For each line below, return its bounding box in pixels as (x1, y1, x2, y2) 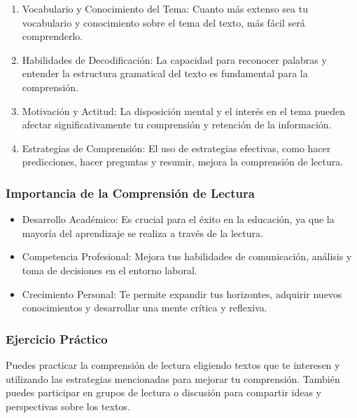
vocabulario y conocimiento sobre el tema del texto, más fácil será (22, 15, 305, 29)
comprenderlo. (22, 29, 83, 43)
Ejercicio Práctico (6, 330, 108, 347)
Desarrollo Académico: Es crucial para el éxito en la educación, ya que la (22, 212, 335, 227)
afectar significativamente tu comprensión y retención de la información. (22, 117, 332, 132)
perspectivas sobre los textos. (6, 398, 130, 413)
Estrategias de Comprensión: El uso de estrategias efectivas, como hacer (22, 140, 331, 155)
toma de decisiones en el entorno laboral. (22, 262, 197, 277)
